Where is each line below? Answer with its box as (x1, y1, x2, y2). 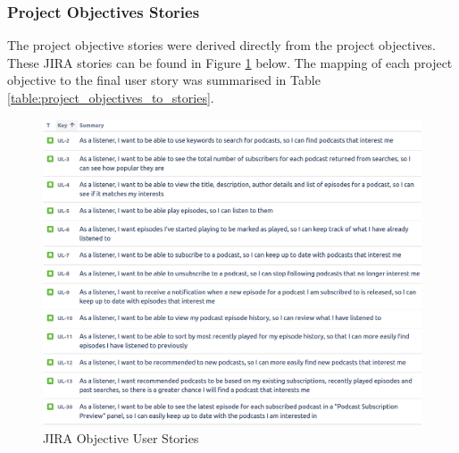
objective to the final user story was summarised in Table (7, 71, 321, 89)
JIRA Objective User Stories (43, 429, 199, 448)
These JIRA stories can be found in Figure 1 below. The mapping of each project (7, 53, 453, 71)
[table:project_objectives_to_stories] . (7, 88, 214, 106)
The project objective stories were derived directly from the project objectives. (7, 36, 436, 55)
